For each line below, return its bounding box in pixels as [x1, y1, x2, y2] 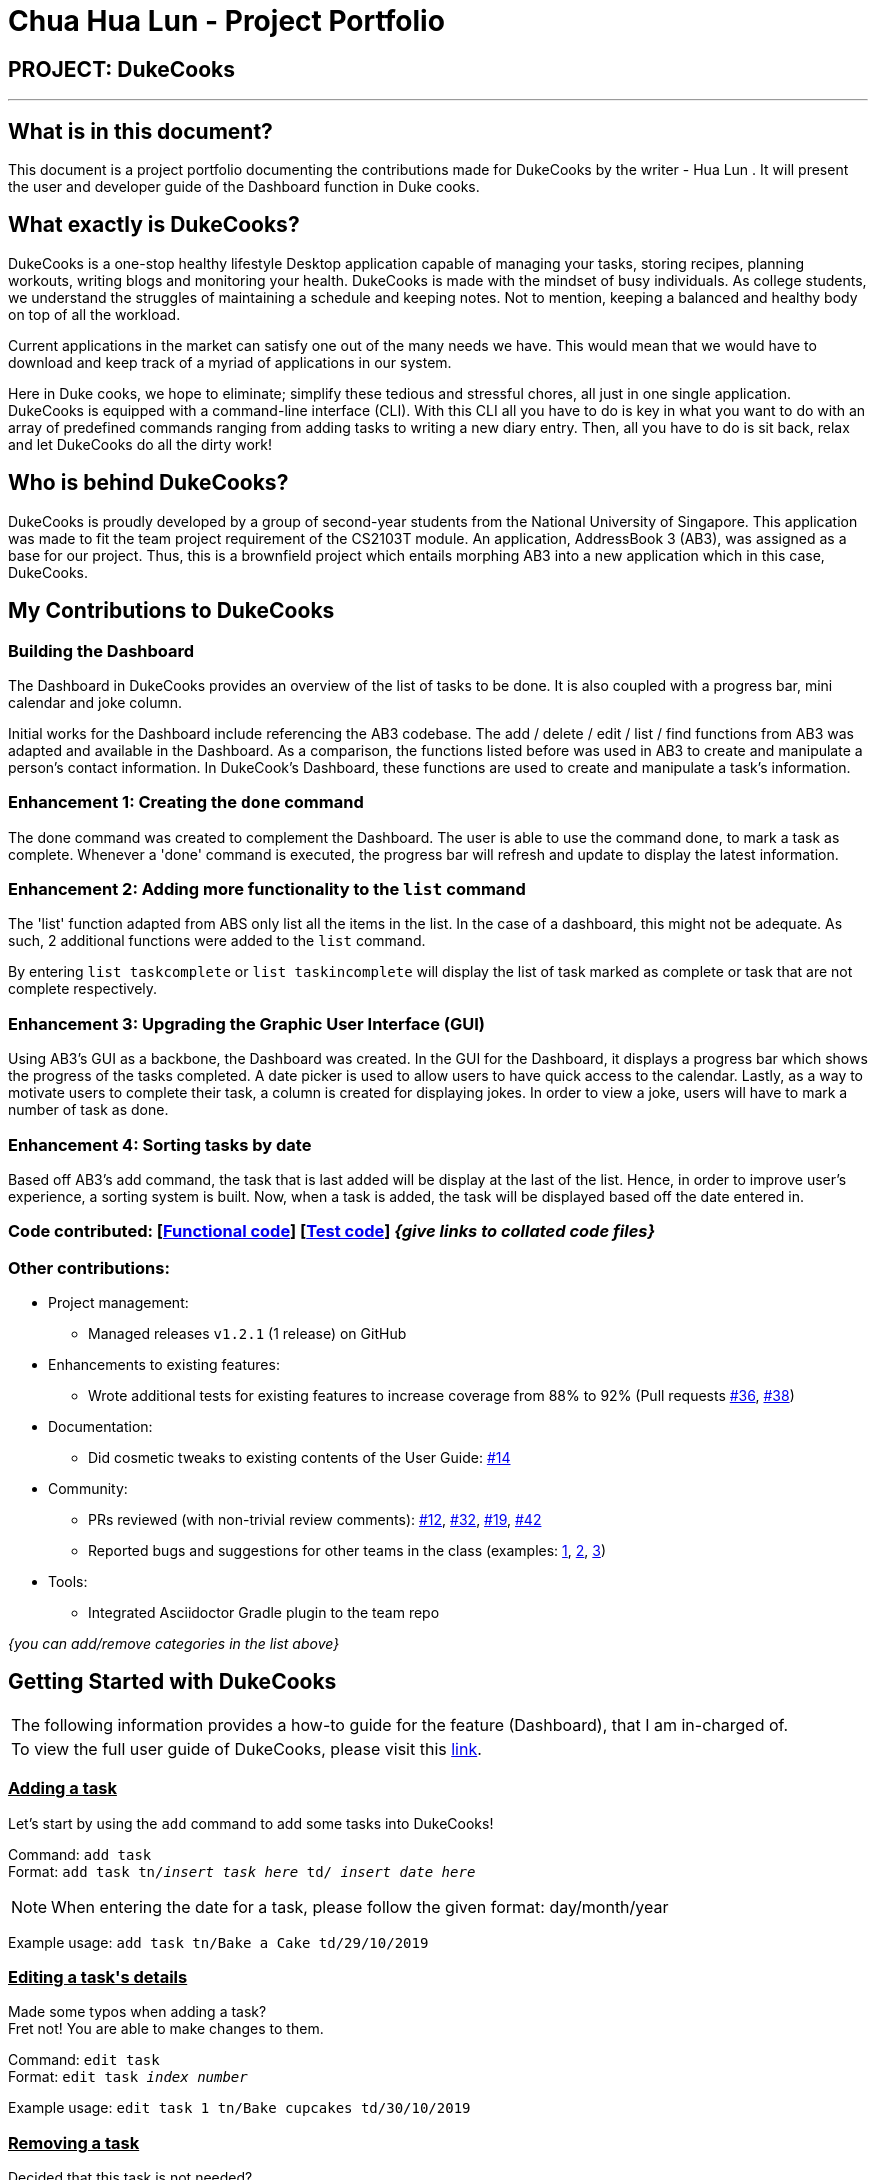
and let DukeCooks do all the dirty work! [8, 435, 273, 453]
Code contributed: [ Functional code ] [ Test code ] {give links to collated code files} [8, 1221, 656, 1242]
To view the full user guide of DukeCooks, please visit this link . [11, 1738, 482, 1759]
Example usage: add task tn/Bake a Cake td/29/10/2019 [8, 1933, 429, 1951]
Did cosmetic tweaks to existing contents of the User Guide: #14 [88, 1449, 511, 1467]
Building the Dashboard [8, 640, 195, 661]
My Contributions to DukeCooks [8, 598, 335, 624]
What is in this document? [8, 118, 273, 144]
